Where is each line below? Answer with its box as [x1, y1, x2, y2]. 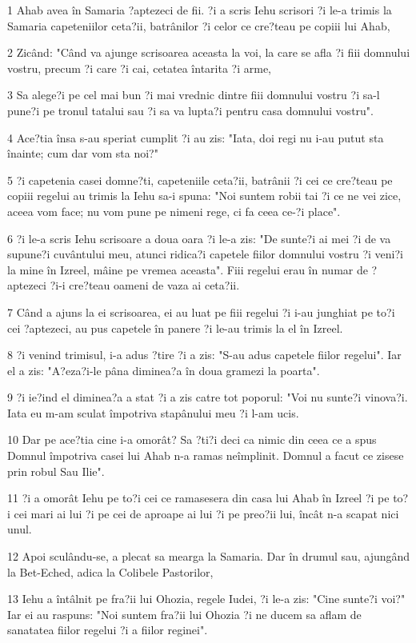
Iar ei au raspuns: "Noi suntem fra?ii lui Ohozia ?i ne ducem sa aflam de [7, 605, 362, 622]
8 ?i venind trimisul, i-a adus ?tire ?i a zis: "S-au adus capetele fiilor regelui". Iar [7, 346, 402, 363]
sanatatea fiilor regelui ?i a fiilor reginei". [7, 621, 208, 638]
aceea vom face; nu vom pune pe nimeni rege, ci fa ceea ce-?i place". [7, 202, 341, 219]
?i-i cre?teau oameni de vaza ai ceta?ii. [50, 277, 240, 294]
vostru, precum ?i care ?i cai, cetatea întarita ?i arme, [7, 59, 272, 76]
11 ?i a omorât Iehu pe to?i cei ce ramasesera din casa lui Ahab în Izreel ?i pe [7, 489, 390, 506]
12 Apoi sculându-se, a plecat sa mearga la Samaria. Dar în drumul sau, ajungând [7, 548, 410, 565]
